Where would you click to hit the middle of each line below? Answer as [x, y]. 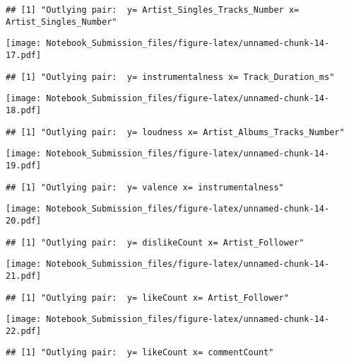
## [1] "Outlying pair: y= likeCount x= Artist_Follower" [147, 298]
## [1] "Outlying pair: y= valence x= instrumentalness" [145, 187]
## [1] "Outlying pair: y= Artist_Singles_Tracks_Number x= [153, 10]
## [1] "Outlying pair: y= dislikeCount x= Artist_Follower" [155, 242]
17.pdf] [24, 55]
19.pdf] [24, 165]
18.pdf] [24, 110]
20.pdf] [24, 220]
